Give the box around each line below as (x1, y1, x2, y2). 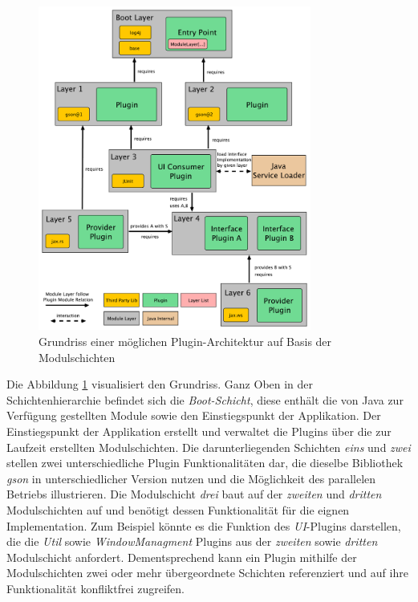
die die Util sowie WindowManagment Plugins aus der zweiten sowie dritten (6, 533, 378, 550)
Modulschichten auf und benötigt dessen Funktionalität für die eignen (6, 502, 350, 518)
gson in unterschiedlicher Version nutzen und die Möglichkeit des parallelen (6, 470, 376, 486)
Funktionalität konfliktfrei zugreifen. (6, 580, 185, 596)
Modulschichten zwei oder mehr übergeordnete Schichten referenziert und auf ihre (6, 564, 408, 581)
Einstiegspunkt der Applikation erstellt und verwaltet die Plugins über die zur (6, 423, 392, 440)
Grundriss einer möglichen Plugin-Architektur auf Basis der (39, 333, 332, 350)
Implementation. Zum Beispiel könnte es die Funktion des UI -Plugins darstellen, (6, 517, 401, 534)
